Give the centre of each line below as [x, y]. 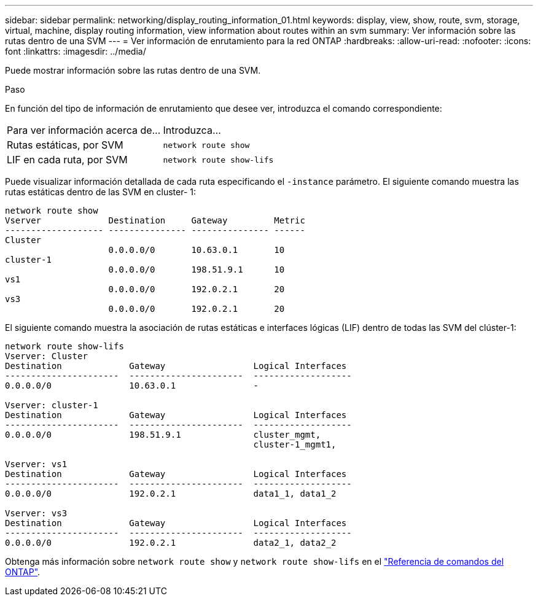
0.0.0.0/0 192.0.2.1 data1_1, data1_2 [171, 494]
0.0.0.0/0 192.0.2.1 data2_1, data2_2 [171, 543]
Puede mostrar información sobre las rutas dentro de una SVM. [133, 70]
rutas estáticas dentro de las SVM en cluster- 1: [101, 192]
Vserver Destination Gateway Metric [155, 220]
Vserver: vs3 [36, 513]
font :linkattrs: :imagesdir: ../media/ [76, 51]
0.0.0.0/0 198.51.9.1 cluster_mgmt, [163, 435]
